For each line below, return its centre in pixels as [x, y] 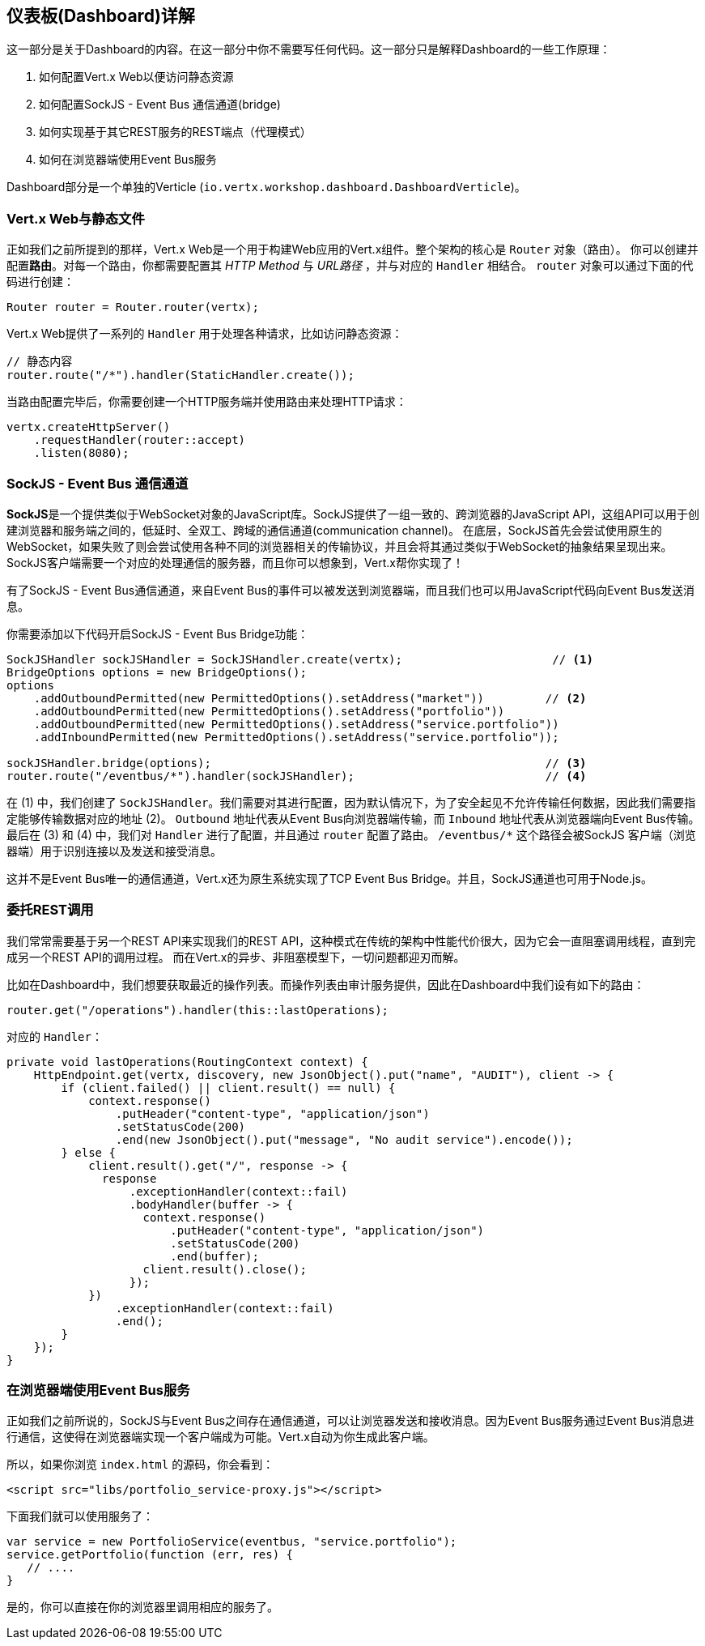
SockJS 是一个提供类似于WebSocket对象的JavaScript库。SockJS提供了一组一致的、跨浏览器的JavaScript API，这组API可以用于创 [353, 514]
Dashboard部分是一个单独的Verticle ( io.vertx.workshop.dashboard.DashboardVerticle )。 [266, 187]
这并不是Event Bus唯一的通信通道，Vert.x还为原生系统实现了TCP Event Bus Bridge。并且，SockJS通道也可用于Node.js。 [329, 878]
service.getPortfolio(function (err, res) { [150, 1555]
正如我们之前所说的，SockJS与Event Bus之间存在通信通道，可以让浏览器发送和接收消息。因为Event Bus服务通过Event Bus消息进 [350, 1421]
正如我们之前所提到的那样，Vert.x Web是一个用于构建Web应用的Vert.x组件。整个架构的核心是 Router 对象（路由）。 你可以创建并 [352, 249]
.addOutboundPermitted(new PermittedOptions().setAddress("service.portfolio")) [296, 724]
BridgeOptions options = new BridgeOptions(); [157, 672]
